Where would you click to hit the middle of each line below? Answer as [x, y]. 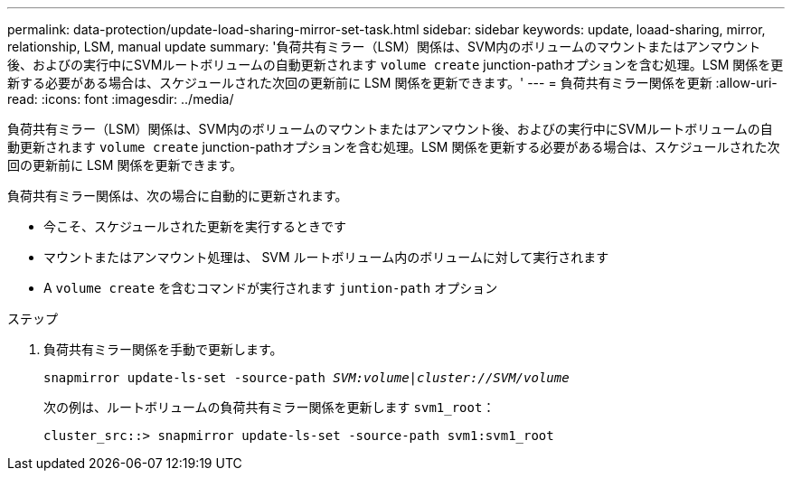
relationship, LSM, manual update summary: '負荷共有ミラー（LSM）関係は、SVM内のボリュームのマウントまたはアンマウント [384, 47]
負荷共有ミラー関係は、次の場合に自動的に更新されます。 [178, 196]
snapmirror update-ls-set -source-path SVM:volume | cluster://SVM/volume [306, 378]
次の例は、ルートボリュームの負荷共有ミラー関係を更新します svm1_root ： [269, 407]
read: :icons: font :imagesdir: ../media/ [121, 99]
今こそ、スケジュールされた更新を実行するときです [195, 226]
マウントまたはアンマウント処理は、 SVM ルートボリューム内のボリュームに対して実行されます [326, 257]
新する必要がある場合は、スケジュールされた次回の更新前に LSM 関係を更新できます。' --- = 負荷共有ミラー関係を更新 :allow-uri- [392, 83]
